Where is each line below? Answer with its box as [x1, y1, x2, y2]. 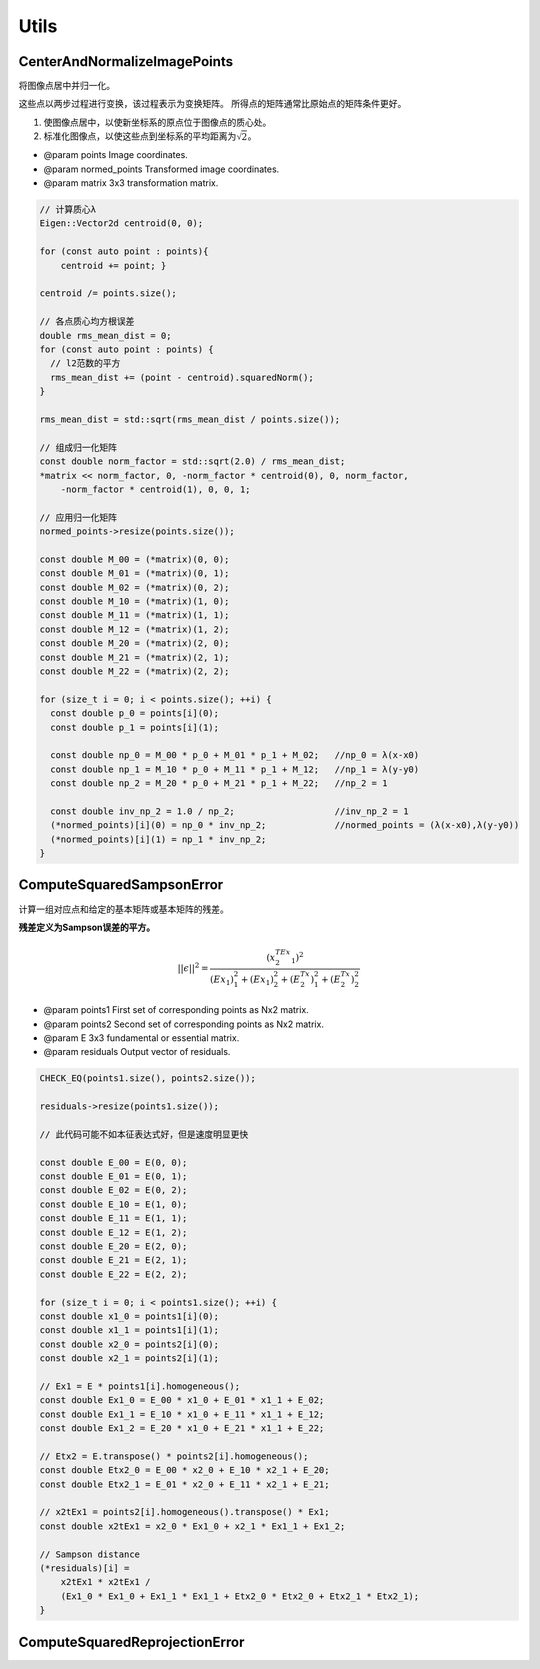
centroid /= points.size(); [39, 288, 177, 299]
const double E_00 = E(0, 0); [39, 1156, 188, 1168]
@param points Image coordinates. [43, 149, 189, 161]
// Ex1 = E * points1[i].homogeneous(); [39, 1380, 240, 1392]
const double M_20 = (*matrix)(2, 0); [39, 638, 230, 649]
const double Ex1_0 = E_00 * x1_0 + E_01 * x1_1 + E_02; [39, 1395, 325, 1406]
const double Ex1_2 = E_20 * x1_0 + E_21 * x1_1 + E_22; [39, 1423, 325, 1434]
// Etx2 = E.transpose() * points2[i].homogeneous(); [39, 1450, 309, 1462]
